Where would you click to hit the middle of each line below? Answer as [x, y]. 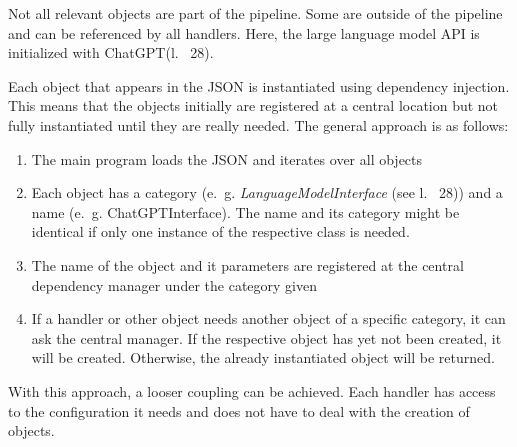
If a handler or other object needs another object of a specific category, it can [268, 318]
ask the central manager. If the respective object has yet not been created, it [266, 337]
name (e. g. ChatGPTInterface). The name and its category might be [245, 211]
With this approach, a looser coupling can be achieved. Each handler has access [252, 390]
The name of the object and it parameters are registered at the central [247, 264]
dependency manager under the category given [174, 284]
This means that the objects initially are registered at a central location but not [253, 105]
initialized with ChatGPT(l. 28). [111, 52]
